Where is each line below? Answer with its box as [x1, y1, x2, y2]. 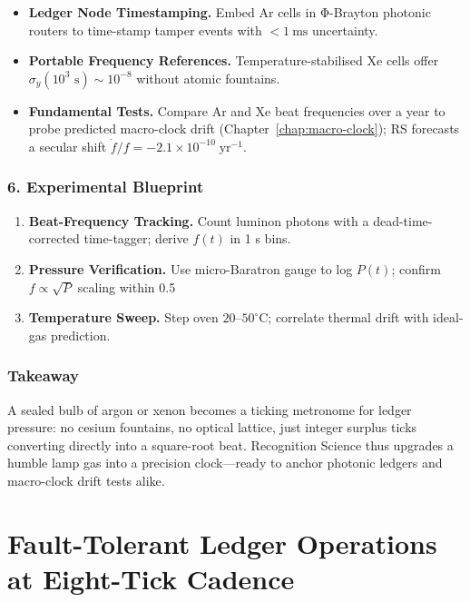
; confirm [391, 259, 441, 278]
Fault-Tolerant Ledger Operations [7, 524, 437, 561]
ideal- [433, 308, 464, 327]
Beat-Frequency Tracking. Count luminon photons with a [28, 211, 369, 230]
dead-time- [373, 211, 433, 230]
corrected [28, 229, 80, 248]
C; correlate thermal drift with [259, 308, 429, 327]
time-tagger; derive [83, 229, 189, 248]
